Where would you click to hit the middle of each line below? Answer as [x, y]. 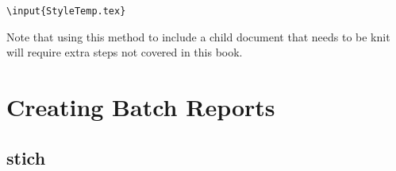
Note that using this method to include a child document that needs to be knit [198, 36]
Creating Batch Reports [141, 107]
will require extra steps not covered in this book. [125, 52]
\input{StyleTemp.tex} [66, 11]
